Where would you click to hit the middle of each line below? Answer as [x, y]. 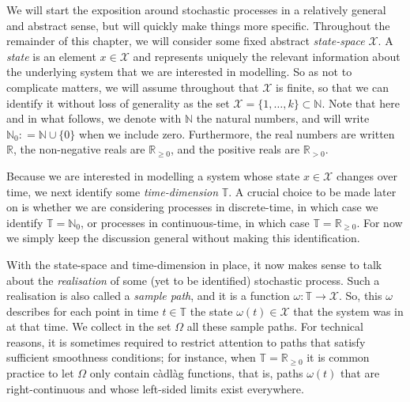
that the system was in [348, 311]
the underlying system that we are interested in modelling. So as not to [179, 72]
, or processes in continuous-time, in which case [195, 222]
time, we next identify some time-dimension [112, 191]
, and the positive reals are [235, 149]
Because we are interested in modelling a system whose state [153, 175]
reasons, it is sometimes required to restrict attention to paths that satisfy [186, 341]
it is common [338, 357]
